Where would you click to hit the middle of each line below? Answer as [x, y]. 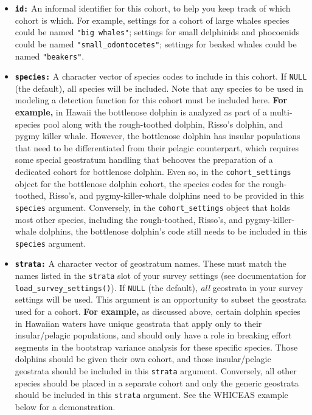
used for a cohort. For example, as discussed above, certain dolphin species [158, 311]
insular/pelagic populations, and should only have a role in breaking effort [153, 335]
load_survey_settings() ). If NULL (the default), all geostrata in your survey [159, 287]
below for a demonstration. [65, 406]
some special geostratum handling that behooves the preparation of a [144, 159]
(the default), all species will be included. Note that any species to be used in [159, 88]
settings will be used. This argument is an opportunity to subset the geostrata [161, 299]
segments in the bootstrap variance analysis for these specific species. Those [156, 347]
